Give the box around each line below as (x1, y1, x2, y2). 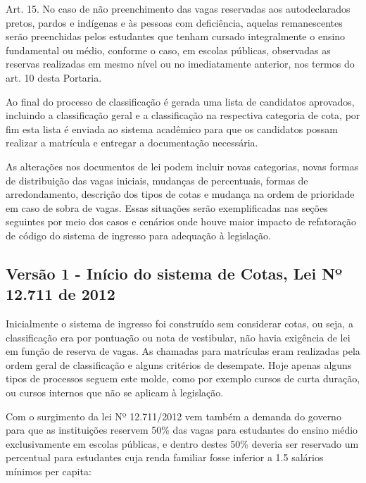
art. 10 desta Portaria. (6, 70, 102, 84)
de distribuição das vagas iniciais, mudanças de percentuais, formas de (6, 172, 308, 187)
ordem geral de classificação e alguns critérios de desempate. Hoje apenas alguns (6, 357, 352, 372)
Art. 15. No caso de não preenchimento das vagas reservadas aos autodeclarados (6, 1, 351, 15)
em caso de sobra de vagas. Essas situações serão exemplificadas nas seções (6, 200, 328, 215)
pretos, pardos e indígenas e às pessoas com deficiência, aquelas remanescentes (6, 15, 343, 30)
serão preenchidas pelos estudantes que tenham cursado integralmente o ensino (6, 29, 346, 44)
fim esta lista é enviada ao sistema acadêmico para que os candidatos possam (6, 121, 338, 136)
